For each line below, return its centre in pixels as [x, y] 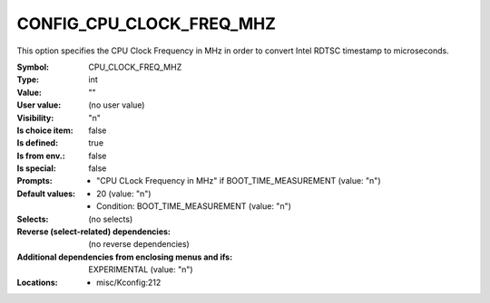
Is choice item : [45, 130]
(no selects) [111, 219]
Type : [28, 80]
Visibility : [35, 118]
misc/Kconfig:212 [129, 282]
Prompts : [35, 181]
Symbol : [33, 67]
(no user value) [117, 105]
